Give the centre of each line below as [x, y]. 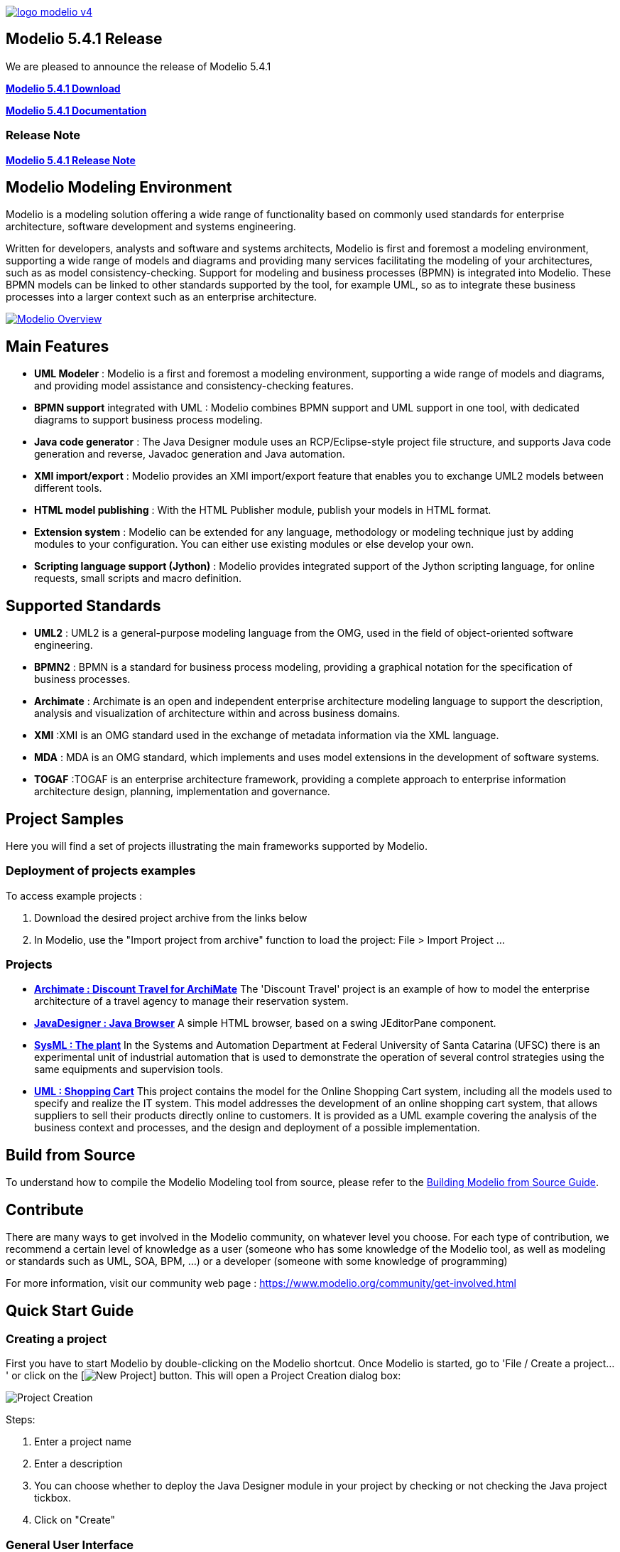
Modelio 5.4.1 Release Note [71, 160]
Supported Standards [83, 605]
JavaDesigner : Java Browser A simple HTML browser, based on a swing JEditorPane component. [265, 1023]
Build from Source [71, 1155]
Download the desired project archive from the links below [171, 917]
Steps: [21, 1420]
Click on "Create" [75, 1520]
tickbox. [53, 1498]
